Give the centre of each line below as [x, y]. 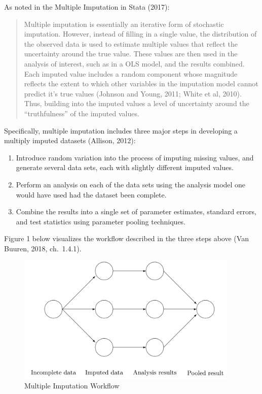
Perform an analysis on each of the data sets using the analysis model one [131, 184]
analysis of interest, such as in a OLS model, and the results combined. [134, 63]
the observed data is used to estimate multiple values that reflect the [131, 43]
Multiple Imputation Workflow [72, 386]
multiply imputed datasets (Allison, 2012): [70, 140]
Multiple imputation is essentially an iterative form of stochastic [124, 24]
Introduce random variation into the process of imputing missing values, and [135, 157]
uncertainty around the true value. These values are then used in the [131, 54]
